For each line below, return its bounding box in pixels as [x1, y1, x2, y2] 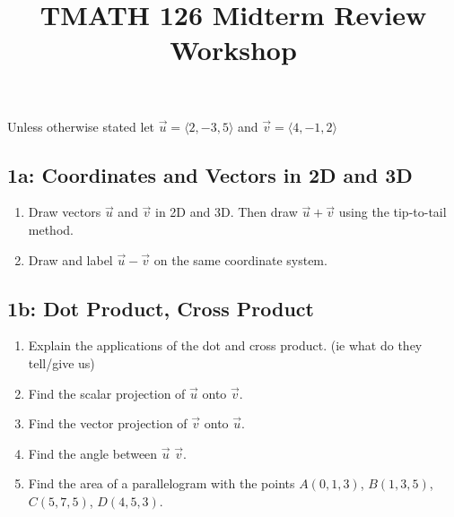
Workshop [170, 31, 297, 68]
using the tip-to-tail [338, 202, 447, 221]
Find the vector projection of [28, 414, 188, 433]
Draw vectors [28, 202, 101, 221]
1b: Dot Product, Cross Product [7, 294, 314, 322]
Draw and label [28, 250, 113, 269]
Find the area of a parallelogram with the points [28, 474, 295, 493]
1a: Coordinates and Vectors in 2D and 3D [7, 160, 413, 188]
